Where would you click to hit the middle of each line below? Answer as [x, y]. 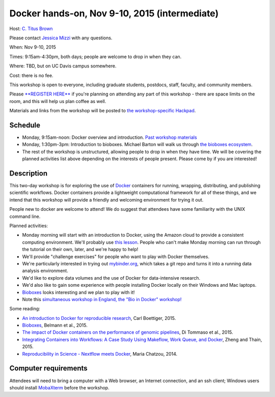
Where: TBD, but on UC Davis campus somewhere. [63, 66]
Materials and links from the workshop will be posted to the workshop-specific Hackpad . [103, 111]
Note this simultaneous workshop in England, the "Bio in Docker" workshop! [102, 299]
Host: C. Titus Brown [31, 29]
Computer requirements [48, 368]
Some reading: [25, 309]
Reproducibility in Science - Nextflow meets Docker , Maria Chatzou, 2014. [100, 354]
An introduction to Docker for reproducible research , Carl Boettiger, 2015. [99, 318]
